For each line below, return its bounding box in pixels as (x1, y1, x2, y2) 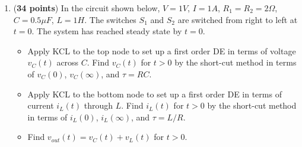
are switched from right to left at (177, 13, 298, 25)
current (27, 99, 54, 112)
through (84, 99, 113, 112)
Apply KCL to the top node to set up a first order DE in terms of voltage (27, 44, 296, 57)
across (56, 56, 79, 68)
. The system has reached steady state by (31, 25, 182, 37)
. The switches (84, 13, 136, 25)
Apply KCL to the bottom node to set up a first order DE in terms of (27, 87, 282, 100)
